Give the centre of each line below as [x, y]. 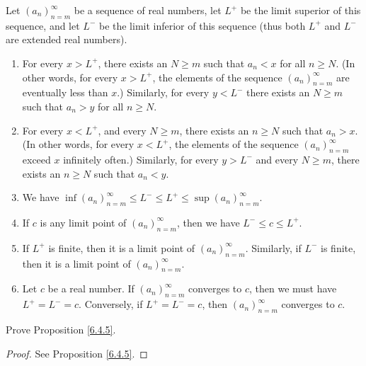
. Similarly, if [273, 247]
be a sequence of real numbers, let [148, 10]
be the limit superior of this [301, 10]
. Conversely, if [111, 304]
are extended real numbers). [67, 39]
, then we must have [293, 288]
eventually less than [65, 92]
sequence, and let [43, 25]
